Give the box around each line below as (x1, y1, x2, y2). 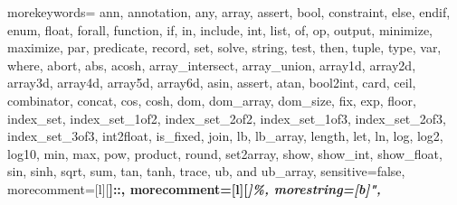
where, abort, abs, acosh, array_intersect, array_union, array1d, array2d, (7, 55, 416, 74)
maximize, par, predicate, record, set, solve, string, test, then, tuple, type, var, (7, 38, 442, 57)
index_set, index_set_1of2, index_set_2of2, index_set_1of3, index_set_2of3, (7, 108, 446, 127)
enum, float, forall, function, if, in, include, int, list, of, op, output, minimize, (7, 20, 433, 39)
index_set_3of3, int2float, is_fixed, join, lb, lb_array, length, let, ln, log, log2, (7, 126, 443, 145)
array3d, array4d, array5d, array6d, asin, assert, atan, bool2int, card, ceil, (7, 73, 416, 92)
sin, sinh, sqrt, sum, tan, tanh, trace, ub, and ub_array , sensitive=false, (7, 162, 405, 181)
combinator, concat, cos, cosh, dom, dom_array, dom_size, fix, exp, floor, (7, 90, 416, 109)
